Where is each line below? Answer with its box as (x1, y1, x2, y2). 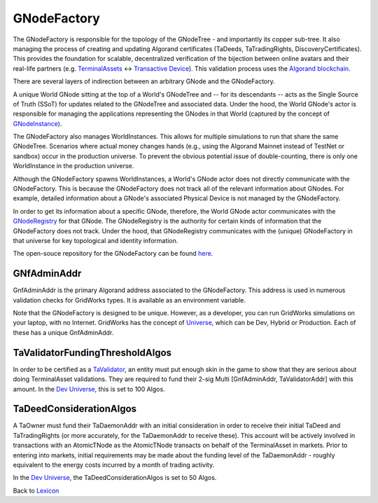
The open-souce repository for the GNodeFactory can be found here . (13, 249, 213, 258)
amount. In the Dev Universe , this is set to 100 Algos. (13, 385, 165, 393)
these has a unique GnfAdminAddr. (13, 328, 114, 336)
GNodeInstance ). (13, 119, 62, 128)
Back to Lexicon (13, 486, 59, 495)
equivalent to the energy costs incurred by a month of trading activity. (13, 460, 215, 469)
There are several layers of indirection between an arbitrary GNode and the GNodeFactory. (13, 77, 276, 85)
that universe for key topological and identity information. (13, 236, 178, 244)
